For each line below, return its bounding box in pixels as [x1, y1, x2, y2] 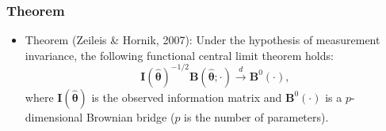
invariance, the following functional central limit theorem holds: [25, 47, 334, 63]
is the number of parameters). [184, 108, 329, 125]
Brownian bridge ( [86, 108, 175, 125]
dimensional [25, 108, 83, 125]
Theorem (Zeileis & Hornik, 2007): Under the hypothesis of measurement [25, 32, 380, 48]
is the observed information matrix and [91, 88, 282, 105]
